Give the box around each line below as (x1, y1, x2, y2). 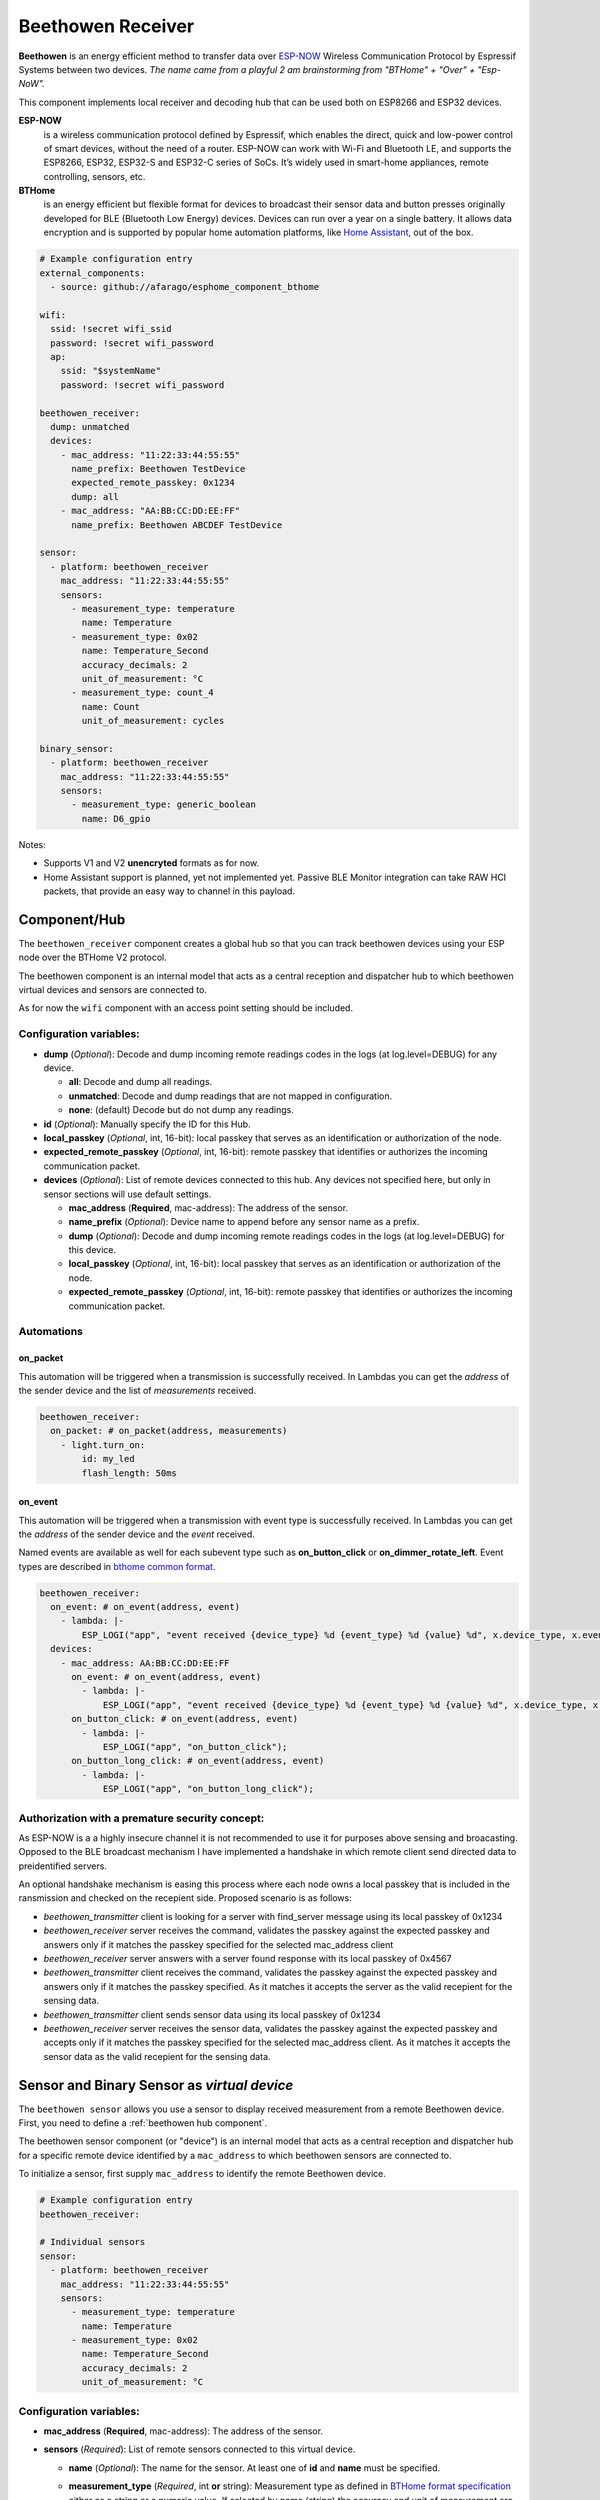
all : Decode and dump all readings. (68, 1076, 213, 1088)
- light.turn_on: (60, 1439, 146, 1450)
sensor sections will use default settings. (43, 1188, 212, 1200)
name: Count (81, 701, 140, 712)
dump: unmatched (50, 421, 130, 432)
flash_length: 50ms (81, 1467, 177, 1479)
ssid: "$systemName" (60, 365, 162, 377)
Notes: (18, 838, 46, 850)
